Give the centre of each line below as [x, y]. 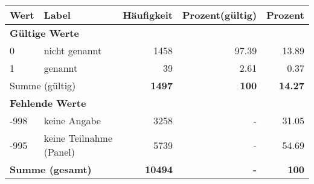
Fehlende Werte [48, 103]
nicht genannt [73, 50]
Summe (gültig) [43, 85]
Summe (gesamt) [51, 169]
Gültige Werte [44, 33]
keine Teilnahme [78, 138]
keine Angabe [72, 120]
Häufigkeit [148, 15]
